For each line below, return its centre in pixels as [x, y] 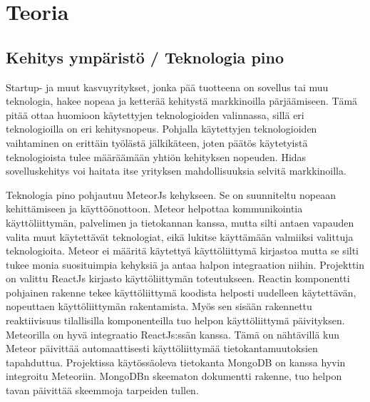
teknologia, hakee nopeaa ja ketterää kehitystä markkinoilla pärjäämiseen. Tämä [182, 101]
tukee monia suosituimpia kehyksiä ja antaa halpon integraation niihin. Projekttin [185, 264]
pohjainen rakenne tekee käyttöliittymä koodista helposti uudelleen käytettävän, [181, 292]
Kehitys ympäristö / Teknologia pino [145, 57]
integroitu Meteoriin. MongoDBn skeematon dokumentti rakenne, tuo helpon [174, 376]
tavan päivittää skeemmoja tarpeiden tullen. [102, 390]
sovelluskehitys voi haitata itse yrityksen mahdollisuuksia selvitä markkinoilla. [176, 171]
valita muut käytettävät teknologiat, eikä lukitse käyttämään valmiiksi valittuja [180, 236]
